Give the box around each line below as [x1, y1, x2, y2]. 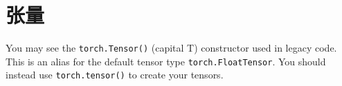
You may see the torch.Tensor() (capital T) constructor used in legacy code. [6, 41, 337, 55]
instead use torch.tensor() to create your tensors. [6, 67, 224, 82]
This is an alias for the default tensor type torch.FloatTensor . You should [6, 54, 326, 68]
